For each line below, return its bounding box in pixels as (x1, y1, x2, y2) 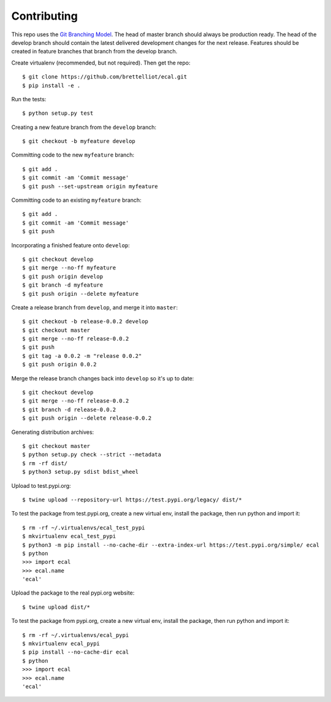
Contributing (11, 9, 78, 23)
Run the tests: (11, 95, 47, 102)
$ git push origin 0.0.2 (22, 361, 97, 368)
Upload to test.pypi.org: (11, 482, 71, 489)
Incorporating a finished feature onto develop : (11, 241, 130, 249)
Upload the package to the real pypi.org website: (11, 589, 135, 596)
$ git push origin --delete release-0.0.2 (22, 415, 152, 422)
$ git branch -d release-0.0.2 (22, 406, 116, 413)
